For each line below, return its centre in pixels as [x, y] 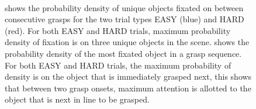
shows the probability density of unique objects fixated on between [124, 7]
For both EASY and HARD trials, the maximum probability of [118, 65]
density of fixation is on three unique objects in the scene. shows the [127, 42]
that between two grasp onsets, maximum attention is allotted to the [128, 88]
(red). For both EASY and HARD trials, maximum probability [118, 30]
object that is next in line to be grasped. [77, 99]
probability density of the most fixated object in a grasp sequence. [123, 53]
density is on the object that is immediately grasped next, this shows [128, 76]
